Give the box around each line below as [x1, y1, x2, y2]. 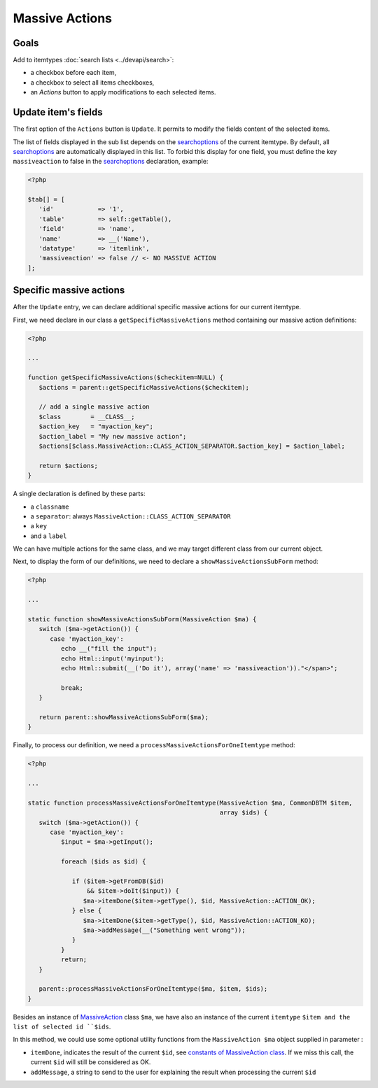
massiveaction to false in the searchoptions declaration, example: [13, 157, 209, 166]
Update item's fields [13, 106, 103, 118]
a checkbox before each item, [30, 69, 117, 77]
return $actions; [38, 462, 98, 469]
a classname [30, 502, 69, 511]
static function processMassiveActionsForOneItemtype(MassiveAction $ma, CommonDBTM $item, [27, 798, 353, 807]
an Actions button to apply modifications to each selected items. [30, 88, 216, 97]
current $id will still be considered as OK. [30, 1058, 151, 1066]
